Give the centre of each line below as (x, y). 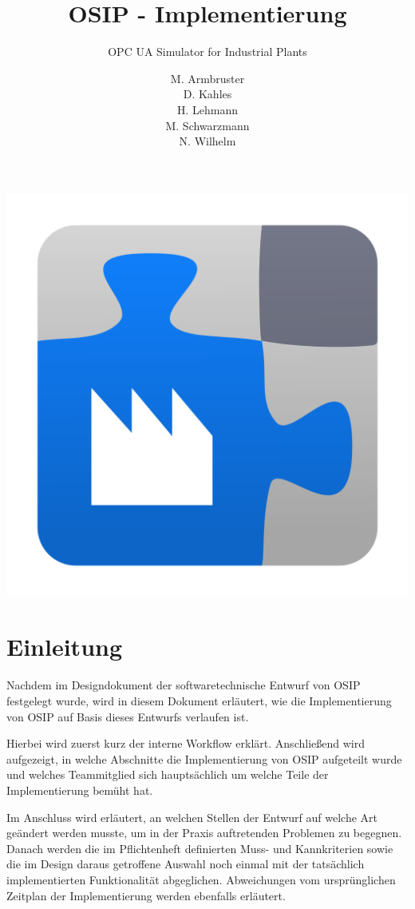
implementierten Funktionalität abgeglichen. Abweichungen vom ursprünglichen (201, 879)
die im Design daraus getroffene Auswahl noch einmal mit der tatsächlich (186, 864)
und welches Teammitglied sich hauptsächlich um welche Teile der (168, 774)
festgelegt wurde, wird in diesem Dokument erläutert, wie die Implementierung (199, 701)
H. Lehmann (207, 109)
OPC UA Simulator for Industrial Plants (207, 52)
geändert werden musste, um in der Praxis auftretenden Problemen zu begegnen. (204, 833)
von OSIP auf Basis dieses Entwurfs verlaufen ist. (128, 716)
